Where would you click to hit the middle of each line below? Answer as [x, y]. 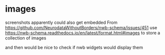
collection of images [26, 38]
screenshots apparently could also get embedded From [61, 22]
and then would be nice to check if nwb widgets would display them [74, 47]
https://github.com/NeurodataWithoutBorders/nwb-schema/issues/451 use [81, 27]
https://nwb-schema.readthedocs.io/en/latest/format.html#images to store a [83, 33]
